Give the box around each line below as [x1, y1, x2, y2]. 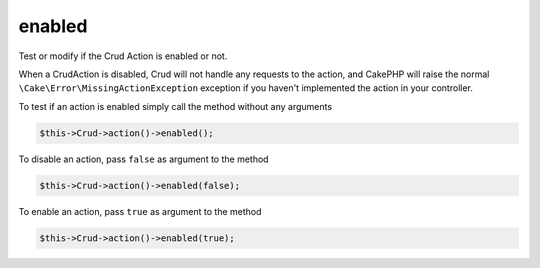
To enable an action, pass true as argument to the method [18, 205, 262, 217]
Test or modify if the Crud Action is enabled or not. [18, 50, 228, 62]
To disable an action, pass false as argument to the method [18, 153, 269, 165]
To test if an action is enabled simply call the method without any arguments [18, 100, 333, 112]
